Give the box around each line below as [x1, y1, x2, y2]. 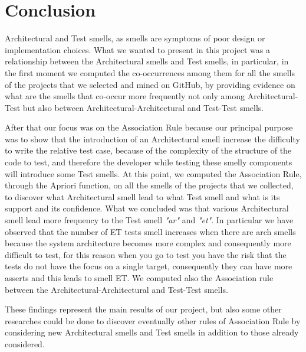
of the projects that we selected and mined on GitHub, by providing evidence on [5, 78, 295, 90]
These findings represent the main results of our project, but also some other [5, 303, 282, 315]
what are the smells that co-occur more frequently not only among [5, 90, 245, 102]
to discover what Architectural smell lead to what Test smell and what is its [5, 190, 280, 203]
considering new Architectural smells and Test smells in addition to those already [5, 326, 299, 338]
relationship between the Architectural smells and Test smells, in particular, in [5, 55, 289, 67]
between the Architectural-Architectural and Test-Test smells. [5, 283, 228, 295]
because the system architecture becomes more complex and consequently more [5, 237, 291, 249]
